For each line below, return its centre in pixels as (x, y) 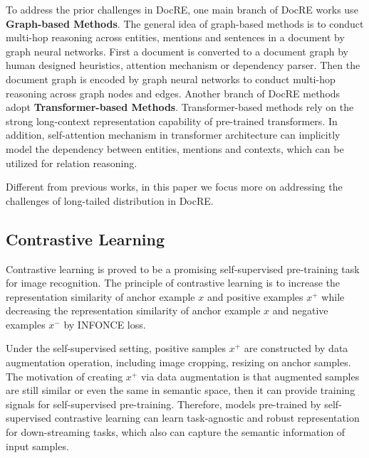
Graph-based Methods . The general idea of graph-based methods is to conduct (185, 23)
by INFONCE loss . (105, 324)
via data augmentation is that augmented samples (250, 376)
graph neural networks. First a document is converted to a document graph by (177, 51)
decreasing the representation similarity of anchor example (133, 310)
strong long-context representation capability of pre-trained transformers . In (172, 121)
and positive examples (255, 296)
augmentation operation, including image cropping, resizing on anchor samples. (178, 362)
